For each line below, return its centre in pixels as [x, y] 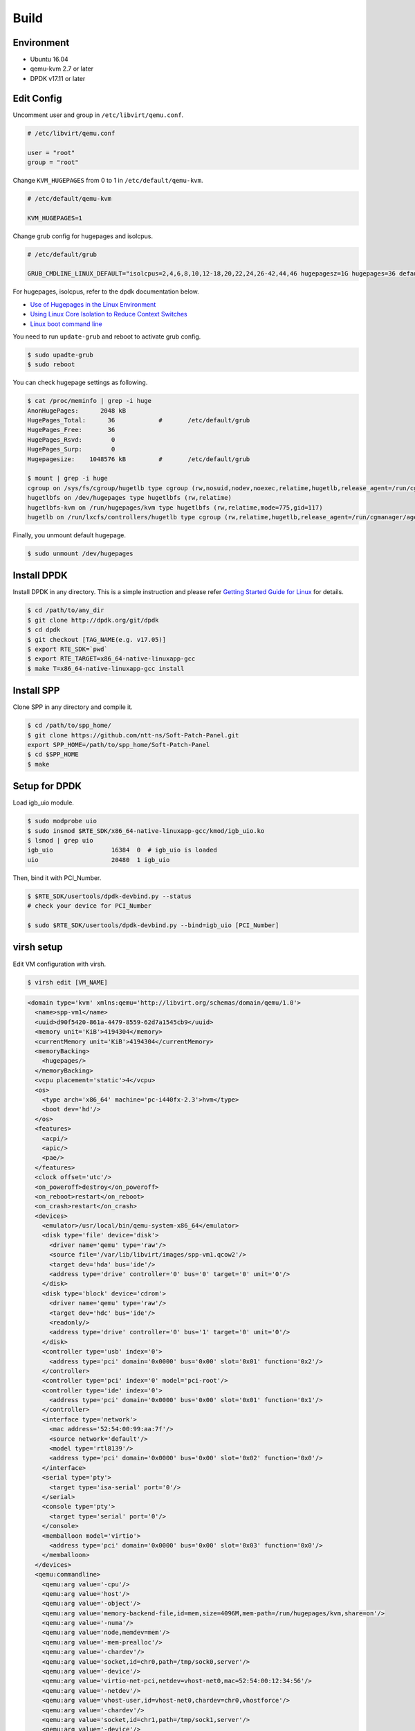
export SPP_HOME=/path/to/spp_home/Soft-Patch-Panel [119, 745]
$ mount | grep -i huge [68, 478]
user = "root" [51, 153]
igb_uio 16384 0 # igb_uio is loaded [122, 850]
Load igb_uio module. [43, 802]
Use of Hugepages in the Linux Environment [93, 304]
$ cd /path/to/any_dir [66, 610]
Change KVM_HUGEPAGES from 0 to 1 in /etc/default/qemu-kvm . [108, 180]
